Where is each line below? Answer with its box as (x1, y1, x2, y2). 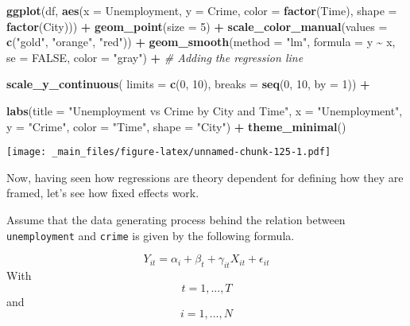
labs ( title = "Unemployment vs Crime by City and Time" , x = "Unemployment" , (6, 102, 403, 118)
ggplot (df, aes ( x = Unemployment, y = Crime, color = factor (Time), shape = (6, 2, 397, 18)
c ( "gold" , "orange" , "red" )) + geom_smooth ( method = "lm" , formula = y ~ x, (6, 33, 396, 50)
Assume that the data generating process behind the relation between (6, 212, 346, 227)
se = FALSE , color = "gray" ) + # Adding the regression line (6, 49, 304, 65)
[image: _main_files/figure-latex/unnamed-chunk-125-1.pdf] (6, 146, 331, 158)
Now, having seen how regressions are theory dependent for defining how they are (6, 169, 404, 185)
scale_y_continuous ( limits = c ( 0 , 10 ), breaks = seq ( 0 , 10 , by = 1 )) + (6, 76, 370, 92)
